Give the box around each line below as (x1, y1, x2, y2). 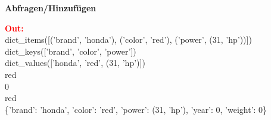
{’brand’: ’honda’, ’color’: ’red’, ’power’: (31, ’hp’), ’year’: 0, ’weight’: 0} (5, 103, 267, 115)
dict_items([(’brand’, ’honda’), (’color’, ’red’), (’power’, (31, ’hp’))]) (5, 33, 252, 46)
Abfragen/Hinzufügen (5, 2, 96, 14)
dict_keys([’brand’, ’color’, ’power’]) (5, 45, 136, 57)
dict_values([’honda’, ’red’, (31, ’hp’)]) (5, 56, 145, 69)
